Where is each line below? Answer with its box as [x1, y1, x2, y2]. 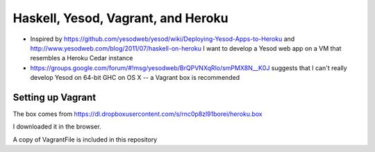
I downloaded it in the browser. [12, 122, 101, 131]
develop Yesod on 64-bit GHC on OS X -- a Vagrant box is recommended [30, 74, 240, 82]
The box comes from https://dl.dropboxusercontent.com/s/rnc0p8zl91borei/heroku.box [12, 110, 263, 118]
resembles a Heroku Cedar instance [30, 54, 133, 62]
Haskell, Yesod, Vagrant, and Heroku [12, 10, 228, 26]
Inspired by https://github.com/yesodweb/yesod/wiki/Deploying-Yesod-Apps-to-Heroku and [30, 35, 295, 43]
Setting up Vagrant [12, 91, 97, 103]
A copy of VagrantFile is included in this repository [12, 135, 158, 144]
